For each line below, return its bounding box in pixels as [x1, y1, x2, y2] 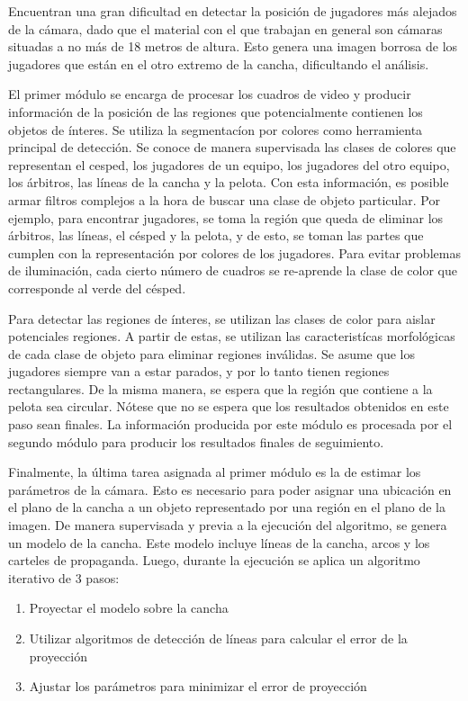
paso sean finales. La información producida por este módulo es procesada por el [8, 415, 453, 434]
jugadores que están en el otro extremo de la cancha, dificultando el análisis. [8, 54, 429, 73]
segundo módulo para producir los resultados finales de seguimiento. [8, 432, 384, 451]
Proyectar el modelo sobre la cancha [29, 598, 229, 617]
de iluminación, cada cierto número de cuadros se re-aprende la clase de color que [8, 261, 457, 280]
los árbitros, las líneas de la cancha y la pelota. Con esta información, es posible [8, 173, 449, 192]
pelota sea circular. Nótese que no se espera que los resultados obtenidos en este [8, 397, 449, 416]
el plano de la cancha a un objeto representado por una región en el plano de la [8, 498, 445, 517]
